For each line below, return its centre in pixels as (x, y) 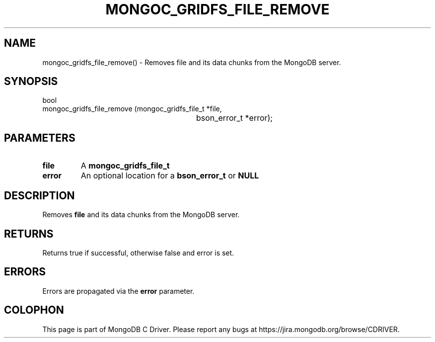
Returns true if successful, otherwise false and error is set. (138, 253)
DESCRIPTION (39, 195)
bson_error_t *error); (234, 118)
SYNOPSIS (31, 82)
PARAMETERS (40, 138)
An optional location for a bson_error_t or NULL (170, 176)
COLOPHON (34, 310)
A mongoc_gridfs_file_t (125, 166)
